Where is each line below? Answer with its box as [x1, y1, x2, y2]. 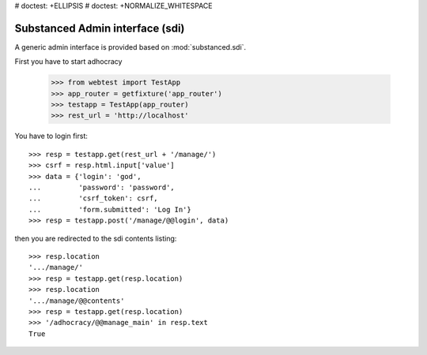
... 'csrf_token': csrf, [28, 194, 158, 203]
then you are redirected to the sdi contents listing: [14, 234, 177, 243]
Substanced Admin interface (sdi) [14, 21, 185, 35]
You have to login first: [14, 131, 89, 141]
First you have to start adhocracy [14, 57, 123, 66]
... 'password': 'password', [28, 183, 176, 192]
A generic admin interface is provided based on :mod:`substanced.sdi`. [14, 42, 247, 51]
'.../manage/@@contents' [28, 296, 125, 305]
